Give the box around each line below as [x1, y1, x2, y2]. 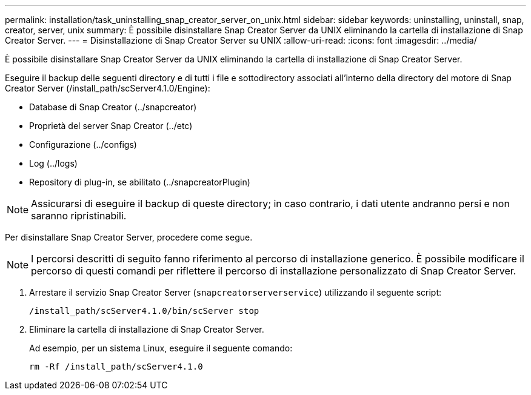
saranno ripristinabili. [31, 210, 127, 222]
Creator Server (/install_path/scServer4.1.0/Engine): [5, 83, 210, 93]
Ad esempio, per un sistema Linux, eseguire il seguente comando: [29, 343, 293, 353]
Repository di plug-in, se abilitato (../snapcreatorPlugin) [29, 177, 250, 187]
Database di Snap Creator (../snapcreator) [29, 102, 197, 112]
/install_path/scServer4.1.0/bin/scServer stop [29, 306, 259, 316]
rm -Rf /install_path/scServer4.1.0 [29, 362, 203, 371]
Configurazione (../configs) [29, 139, 137, 150]
